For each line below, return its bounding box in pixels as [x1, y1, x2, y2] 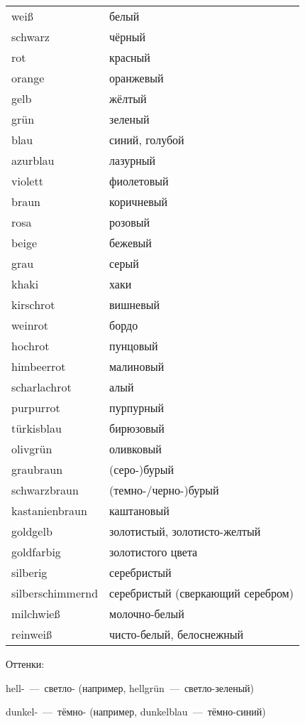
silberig [11, 564, 48, 580]
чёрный [109, 28, 146, 45]
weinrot [11, 317, 49, 333]
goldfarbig [11, 544, 61, 560]
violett [11, 173, 43, 189]
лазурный [109, 152, 156, 168]
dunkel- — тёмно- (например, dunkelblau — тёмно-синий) [6, 704, 266, 719]
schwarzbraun [11, 482, 79, 498]
